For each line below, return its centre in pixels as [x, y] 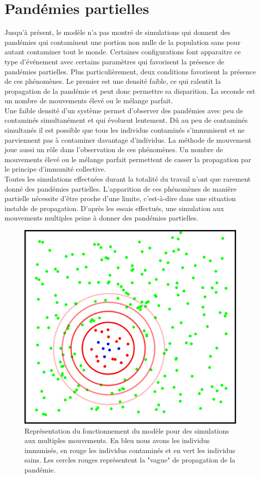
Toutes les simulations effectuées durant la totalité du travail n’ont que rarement [128, 179]
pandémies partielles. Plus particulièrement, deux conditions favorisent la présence [130, 71]
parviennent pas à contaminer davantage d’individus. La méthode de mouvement [128, 139]
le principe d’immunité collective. [55, 169]
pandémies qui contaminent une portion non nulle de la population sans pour [123, 42]
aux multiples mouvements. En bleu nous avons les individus [117, 440]
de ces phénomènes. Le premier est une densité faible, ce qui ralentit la [113, 81]
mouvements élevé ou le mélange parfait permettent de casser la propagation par [128, 159]
